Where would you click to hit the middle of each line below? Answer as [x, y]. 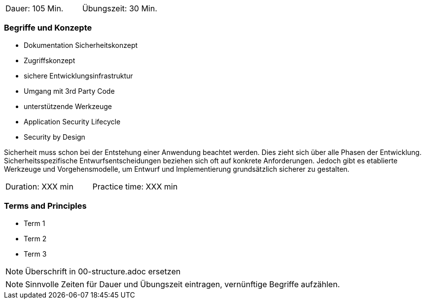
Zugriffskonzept [50, 60]
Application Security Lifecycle [72, 121]
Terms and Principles [45, 206]
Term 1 [35, 223]
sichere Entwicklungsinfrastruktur [78, 76]
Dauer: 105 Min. [35, 8]
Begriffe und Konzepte [48, 28]
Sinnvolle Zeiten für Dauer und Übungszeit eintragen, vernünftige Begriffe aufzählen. [183, 284]
